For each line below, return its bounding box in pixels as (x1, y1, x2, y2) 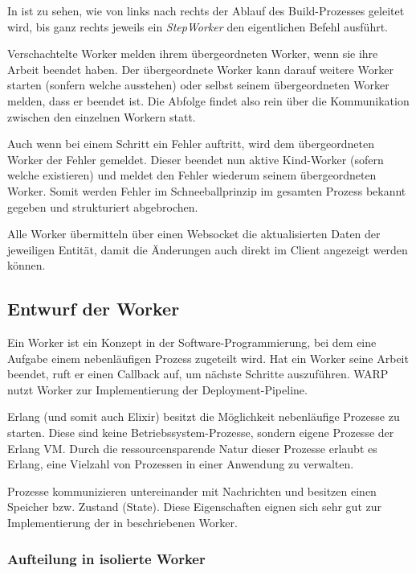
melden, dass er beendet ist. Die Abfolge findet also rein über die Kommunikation (7, 92, 410, 109)
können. (7, 257, 46, 274)
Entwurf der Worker (7, 296, 180, 321)
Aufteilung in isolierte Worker (7, 548, 206, 568)
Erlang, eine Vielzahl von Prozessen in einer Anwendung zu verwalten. (7, 456, 354, 472)
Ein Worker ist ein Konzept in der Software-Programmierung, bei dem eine (7, 334, 377, 351)
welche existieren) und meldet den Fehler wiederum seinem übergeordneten (7, 167, 377, 183)
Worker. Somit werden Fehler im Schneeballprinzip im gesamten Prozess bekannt (7, 182, 406, 199)
